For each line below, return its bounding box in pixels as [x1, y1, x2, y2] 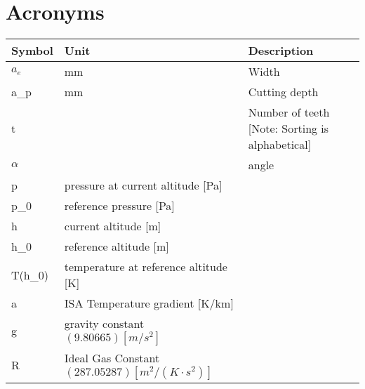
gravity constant [64, 315, 145, 332]
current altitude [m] [64, 218, 161, 235]
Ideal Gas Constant [64, 350, 160, 367]
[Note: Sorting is [248, 120, 329, 137]
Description [248, 42, 314, 59]
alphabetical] [248, 136, 312, 153]
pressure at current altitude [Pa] [64, 177, 223, 194]
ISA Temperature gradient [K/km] [64, 295, 234, 312]
